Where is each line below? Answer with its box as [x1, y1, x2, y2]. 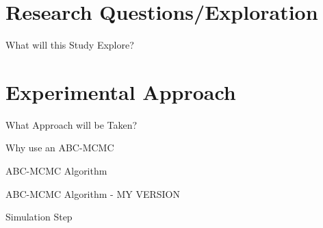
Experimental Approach [5, 77, 236, 105]
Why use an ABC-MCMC [5, 140, 114, 155]
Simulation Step [5, 210, 73, 224]
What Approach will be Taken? [5, 117, 138, 131]
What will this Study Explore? [5, 38, 134, 52]
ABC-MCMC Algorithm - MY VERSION [5, 186, 180, 201]
